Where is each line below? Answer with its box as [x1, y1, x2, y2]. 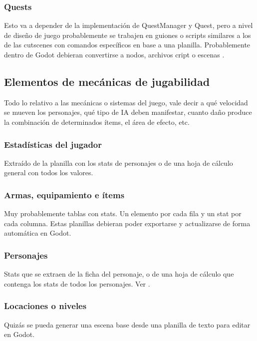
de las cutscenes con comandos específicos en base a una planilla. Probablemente [4, 39, 251, 50]
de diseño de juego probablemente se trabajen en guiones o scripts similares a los [4, 29, 251, 40]
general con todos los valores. [4, 167, 93, 178]
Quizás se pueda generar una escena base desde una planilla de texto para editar [4, 319, 251, 330]
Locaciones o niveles [4, 300, 87, 312]
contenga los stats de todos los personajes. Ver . [4, 278, 150, 289]
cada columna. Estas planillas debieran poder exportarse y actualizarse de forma [4, 218, 251, 228]
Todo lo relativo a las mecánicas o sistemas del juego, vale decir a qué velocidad [4, 97, 248, 107]
